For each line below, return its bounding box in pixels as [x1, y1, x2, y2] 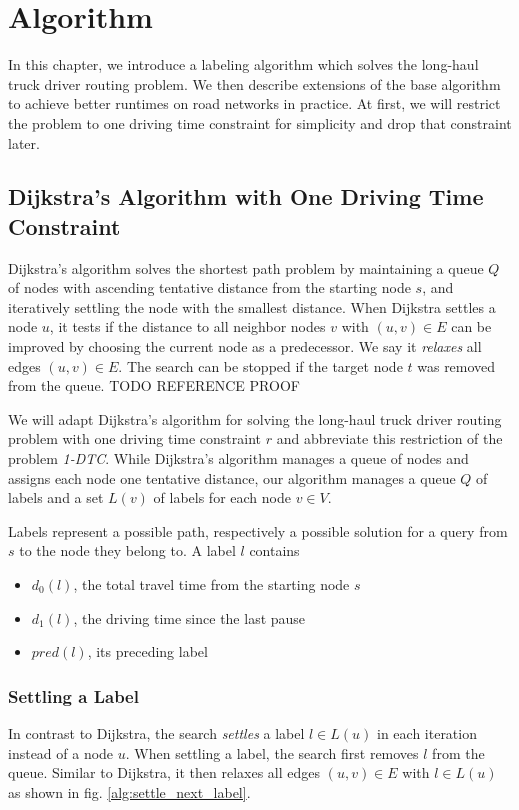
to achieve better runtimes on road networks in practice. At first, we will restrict [8, 93, 501, 114]
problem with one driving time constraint [8, 428, 261, 449]
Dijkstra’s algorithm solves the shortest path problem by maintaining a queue [8, 257, 484, 278]
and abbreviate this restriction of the [276, 428, 503, 449]
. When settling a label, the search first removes [125, 742, 419, 763]
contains [249, 540, 300, 561]
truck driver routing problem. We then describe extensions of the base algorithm [8, 73, 501, 94]
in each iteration [377, 723, 477, 743]
